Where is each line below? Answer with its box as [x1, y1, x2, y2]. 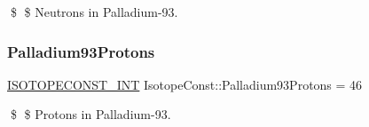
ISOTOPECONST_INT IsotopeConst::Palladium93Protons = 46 [7, 75, 363, 93]
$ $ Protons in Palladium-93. [10, 105, 171, 123]
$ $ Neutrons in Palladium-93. [10, 3, 178, 20]
